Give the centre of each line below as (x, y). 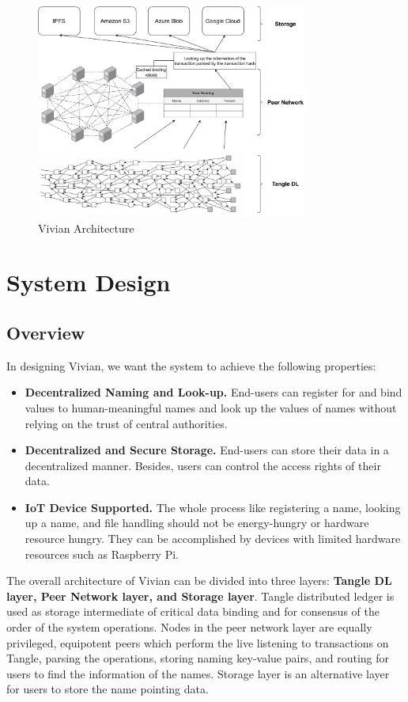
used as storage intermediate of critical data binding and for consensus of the (193, 611)
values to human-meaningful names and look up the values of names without (211, 407)
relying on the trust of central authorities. (126, 423)
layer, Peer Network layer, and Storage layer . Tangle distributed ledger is (200, 596)
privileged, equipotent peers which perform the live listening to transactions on (198, 642)
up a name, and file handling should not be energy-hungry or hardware (197, 523)
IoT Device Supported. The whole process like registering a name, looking (213, 507)
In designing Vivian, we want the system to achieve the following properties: (191, 365)
